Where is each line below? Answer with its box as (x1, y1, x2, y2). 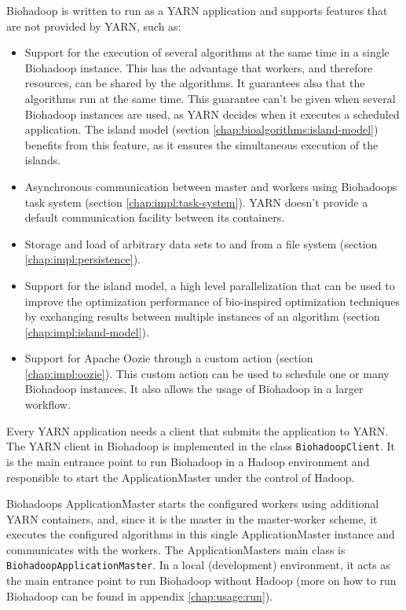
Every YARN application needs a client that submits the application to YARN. (6, 422, 389, 439)
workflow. (24, 396, 71, 413)
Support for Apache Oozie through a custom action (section (24, 350, 313, 366)
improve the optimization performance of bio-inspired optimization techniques (24, 292, 400, 309)
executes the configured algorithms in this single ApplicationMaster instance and (6, 526, 395, 542)
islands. (24, 152, 61, 168)
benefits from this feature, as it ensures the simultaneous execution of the (24, 136, 379, 152)
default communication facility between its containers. (24, 209, 285, 226)
